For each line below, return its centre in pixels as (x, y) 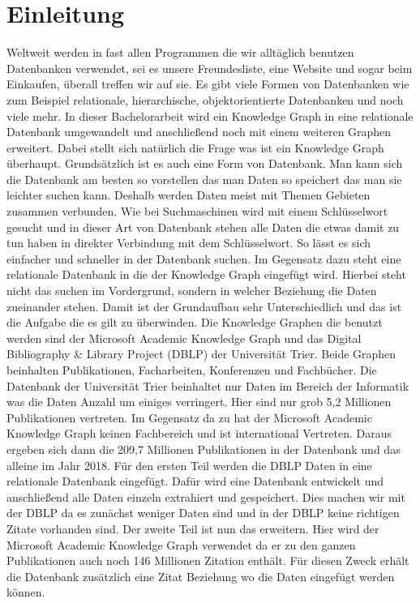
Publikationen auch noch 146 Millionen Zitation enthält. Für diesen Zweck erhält (208, 560)
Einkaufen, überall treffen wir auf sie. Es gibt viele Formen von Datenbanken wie (208, 84)
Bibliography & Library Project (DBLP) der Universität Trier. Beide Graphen (201, 354)
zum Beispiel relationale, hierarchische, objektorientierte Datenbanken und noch (205, 99)
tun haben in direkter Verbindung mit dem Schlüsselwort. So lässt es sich (189, 243)
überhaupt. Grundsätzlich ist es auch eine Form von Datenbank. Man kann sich (205, 163)
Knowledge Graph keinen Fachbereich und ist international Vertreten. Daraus (199, 433)
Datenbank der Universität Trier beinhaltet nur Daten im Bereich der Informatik (208, 385)
